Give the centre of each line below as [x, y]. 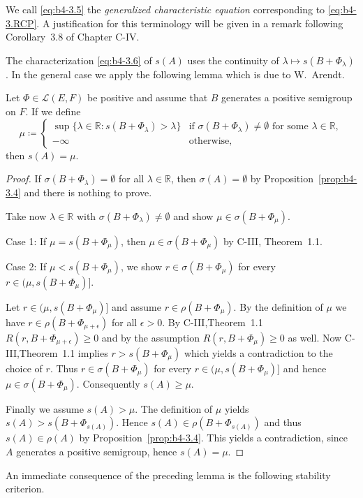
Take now [26, 215]
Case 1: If [26, 241]
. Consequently [108, 383]
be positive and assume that [148, 97]
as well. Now [315, 337]
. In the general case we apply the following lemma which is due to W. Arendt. [175, 74]
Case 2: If [26, 266]
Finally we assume [45, 408]
